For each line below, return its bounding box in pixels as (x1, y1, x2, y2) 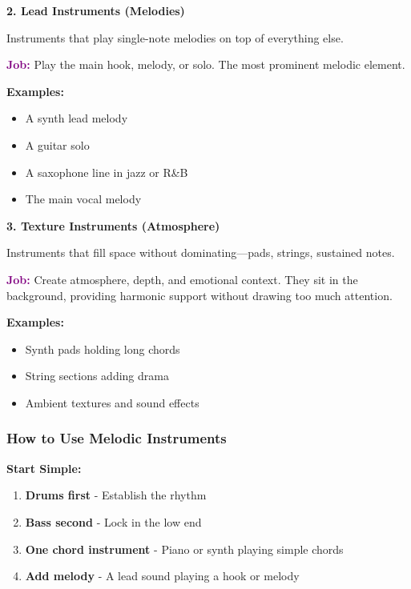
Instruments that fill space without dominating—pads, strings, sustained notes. (6, 244, 395, 261)
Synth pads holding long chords (25, 340, 180, 357)
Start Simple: (6, 459, 82, 476)
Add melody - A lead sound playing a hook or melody (25, 567, 300, 584)
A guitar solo (25, 136, 90, 153)
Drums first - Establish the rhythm (25, 487, 207, 503)
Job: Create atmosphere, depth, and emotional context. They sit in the (6, 270, 358, 287)
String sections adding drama (25, 367, 169, 384)
